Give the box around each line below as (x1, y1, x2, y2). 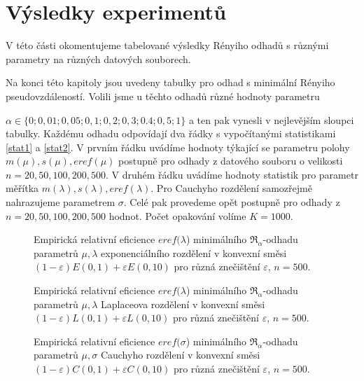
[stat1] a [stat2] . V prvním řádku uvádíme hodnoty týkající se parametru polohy (6, 139, 350, 154)
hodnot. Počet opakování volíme (108, 208, 246, 223)
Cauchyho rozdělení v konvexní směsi (100, 347, 260, 362)
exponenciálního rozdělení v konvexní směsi (101, 245, 287, 260)
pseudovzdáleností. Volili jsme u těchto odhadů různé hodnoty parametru (6, 88, 320, 103)
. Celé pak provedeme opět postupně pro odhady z (123, 195, 340, 209)
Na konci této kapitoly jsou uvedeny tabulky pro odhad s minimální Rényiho (6, 75, 335, 90)
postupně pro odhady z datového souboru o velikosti (118, 153, 343, 168)
